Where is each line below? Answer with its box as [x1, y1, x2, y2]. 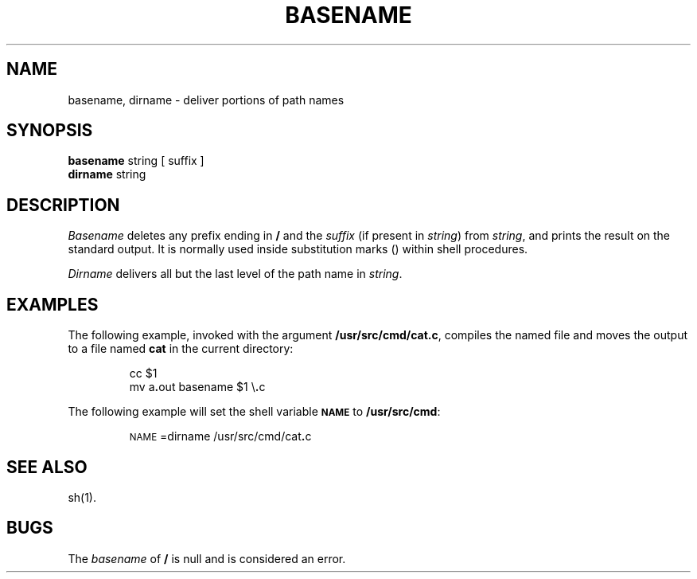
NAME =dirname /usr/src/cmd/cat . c [129, 429, 312, 444]
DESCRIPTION [6, 194, 120, 215]
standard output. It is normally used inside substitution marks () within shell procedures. [68, 242, 528, 256]
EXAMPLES [6, 294, 99, 315]
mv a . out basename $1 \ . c [129, 380, 266, 394]
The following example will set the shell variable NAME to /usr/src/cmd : [68, 405, 441, 419]
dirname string [68, 167, 146, 182]
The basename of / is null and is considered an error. [68, 551, 346, 565]
